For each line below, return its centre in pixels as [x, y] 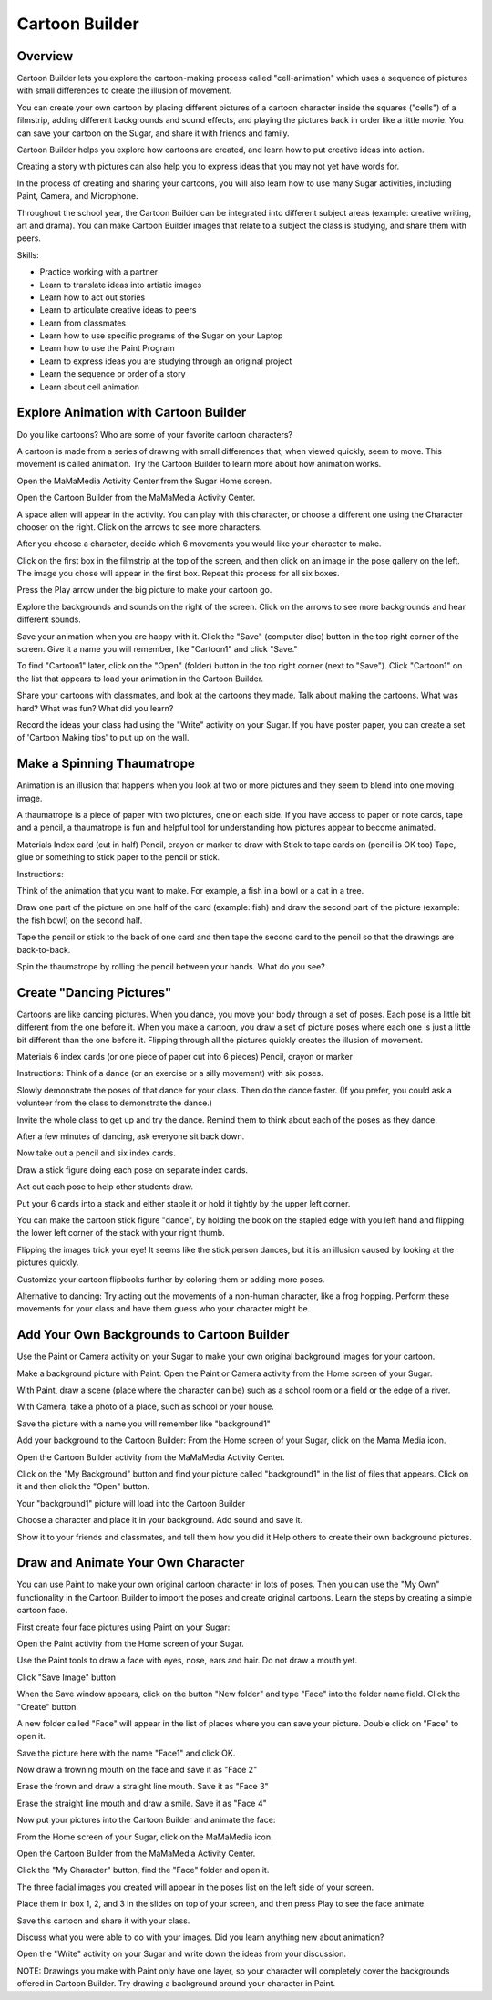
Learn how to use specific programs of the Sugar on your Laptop [161, 336]
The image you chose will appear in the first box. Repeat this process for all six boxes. [179, 574]
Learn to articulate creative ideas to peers [118, 310]
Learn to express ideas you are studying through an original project [166, 361]
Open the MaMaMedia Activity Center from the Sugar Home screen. [144, 481]
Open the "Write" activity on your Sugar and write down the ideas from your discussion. [181, 1954]
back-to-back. [44, 949]
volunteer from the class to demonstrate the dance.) [115, 1103]
